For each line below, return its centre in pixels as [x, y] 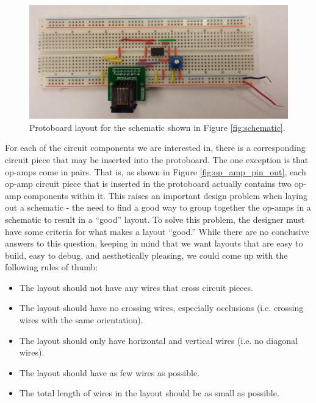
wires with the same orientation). [81, 320]
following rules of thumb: [52, 267]
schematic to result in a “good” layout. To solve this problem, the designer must [155, 219]
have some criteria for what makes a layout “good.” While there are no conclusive [157, 231]
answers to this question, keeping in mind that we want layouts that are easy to [154, 243]
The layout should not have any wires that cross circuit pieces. [136, 287]
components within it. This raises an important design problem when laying [166, 195]
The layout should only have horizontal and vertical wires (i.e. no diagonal [158, 340]
